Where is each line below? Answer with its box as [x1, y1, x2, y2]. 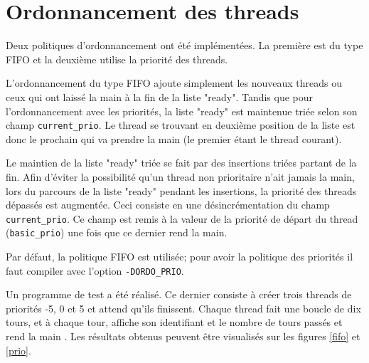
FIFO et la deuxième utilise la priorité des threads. [6, 51, 228, 66]
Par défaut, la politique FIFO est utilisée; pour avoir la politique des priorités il [6, 249, 353, 264]
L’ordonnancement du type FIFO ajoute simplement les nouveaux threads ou [6, 75, 343, 90]
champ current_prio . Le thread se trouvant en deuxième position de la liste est [6, 117, 355, 132]
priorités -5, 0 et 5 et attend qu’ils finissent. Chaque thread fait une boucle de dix [6, 300, 361, 315]
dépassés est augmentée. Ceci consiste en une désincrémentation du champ [6, 197, 330, 212]
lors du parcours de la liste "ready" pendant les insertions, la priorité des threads [6, 183, 357, 198]
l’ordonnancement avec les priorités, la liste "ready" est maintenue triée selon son [6, 103, 358, 118]
